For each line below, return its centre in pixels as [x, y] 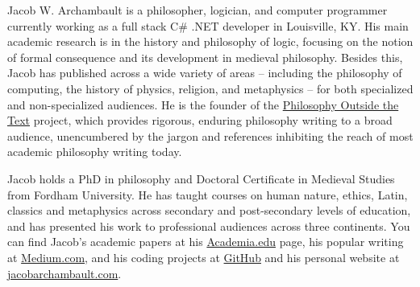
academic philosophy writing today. [95, 152]
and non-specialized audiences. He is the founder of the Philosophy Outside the [203, 104]
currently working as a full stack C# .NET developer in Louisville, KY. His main [208, 25]
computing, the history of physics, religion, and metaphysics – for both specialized [210, 88]
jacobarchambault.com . [64, 273]
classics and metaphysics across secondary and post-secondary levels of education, [209, 210]
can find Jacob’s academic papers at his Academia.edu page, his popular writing [206, 242]
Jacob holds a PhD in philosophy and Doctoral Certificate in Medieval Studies [201, 178]
